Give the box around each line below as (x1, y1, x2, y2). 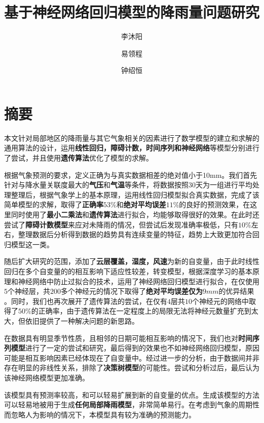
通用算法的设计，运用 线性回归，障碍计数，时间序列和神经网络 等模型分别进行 (4, 142, 259, 153)
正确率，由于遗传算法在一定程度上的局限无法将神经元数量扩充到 (38, 305, 251, 316)
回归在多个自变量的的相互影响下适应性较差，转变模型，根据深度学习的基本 (4, 265, 252, 276)
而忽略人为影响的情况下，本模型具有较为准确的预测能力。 (4, 409, 196, 419)
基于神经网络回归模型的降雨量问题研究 (4, 2, 260, 22)
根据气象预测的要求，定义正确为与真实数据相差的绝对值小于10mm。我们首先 (4, 169, 257, 180)
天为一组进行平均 (196, 179, 252, 190)
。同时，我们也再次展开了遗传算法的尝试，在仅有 (4, 295, 167, 306)
